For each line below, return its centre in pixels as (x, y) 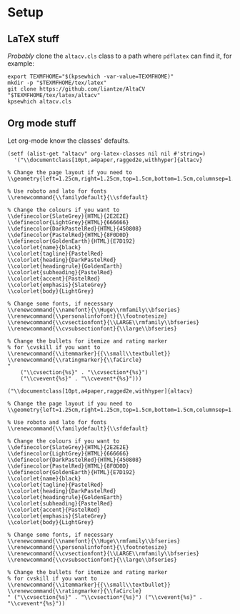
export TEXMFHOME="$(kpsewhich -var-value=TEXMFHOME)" (91, 76)
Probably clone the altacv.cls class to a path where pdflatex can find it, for (120, 56)
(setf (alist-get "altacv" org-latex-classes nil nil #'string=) (106, 153)
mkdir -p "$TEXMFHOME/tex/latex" (57, 83)
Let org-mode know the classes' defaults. (69, 141)
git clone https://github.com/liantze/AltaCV (76, 89)
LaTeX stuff (33, 39)
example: (21, 64)
